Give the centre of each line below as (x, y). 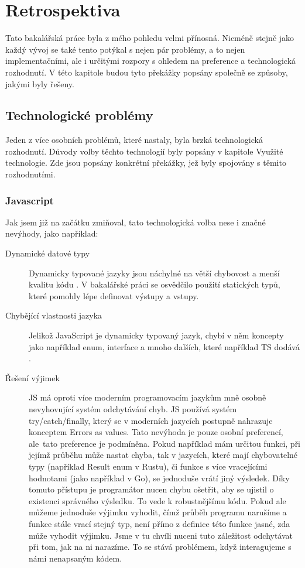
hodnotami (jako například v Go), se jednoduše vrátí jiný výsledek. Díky (159, 478)
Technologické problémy (79, 115)
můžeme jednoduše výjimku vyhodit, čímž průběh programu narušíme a (158, 512)
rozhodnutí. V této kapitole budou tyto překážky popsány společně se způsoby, (147, 72)
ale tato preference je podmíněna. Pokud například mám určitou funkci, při (165, 443)
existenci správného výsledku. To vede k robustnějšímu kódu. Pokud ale (157, 500)
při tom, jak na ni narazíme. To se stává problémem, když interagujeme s (160, 547)
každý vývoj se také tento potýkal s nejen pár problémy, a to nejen (125, 49)
